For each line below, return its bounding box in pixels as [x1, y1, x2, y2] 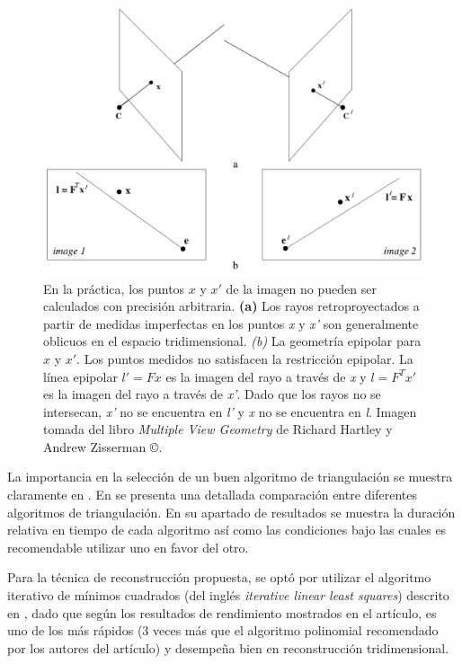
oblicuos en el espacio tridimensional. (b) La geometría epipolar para [43, 332, 422, 350]
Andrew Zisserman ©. [43, 437, 163, 456]
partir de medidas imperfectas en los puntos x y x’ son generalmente [43, 314, 419, 332]
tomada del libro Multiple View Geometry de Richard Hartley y [43, 420, 393, 438]
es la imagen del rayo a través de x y [165, 367, 367, 385]
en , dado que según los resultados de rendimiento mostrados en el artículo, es [7, 603, 437, 622]
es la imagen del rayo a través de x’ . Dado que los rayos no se [43, 385, 381, 403]
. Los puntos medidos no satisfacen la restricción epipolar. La [76, 349, 413, 367]
